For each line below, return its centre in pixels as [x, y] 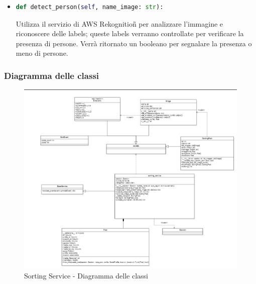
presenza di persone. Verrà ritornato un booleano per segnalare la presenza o [134, 43]
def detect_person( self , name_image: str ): [90, 7]
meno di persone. [42, 53]
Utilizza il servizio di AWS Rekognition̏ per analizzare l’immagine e [119, 23]
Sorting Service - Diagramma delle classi [86, 276]
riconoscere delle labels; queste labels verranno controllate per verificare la [130, 33]
